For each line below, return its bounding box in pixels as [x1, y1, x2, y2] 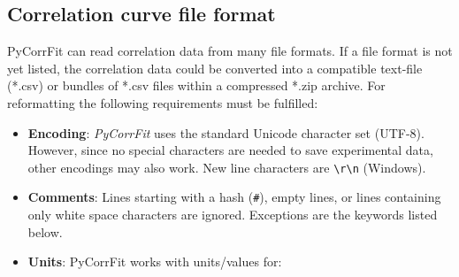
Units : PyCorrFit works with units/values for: [27, 252, 282, 271]
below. [27, 222, 63, 241]
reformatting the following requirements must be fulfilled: [7, 93, 318, 112]
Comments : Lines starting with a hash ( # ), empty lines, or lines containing [27, 188, 441, 206]
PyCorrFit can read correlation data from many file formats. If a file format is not [7, 42, 453, 60]
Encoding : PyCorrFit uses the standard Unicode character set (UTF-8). [27, 123, 425, 142]
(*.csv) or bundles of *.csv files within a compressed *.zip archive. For [7, 76, 386, 95]
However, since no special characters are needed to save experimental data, [27, 141, 433, 159]
